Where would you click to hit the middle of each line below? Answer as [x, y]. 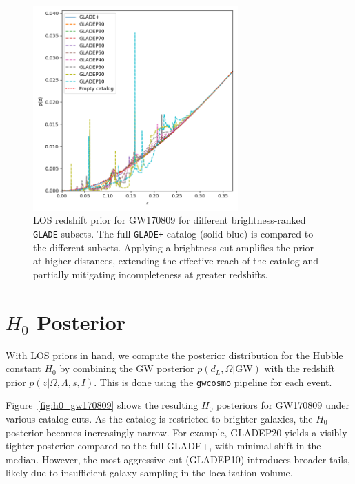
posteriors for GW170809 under [283, 405]
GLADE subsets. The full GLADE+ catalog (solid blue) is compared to [173, 233]
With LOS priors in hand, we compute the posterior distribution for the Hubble [174, 355]
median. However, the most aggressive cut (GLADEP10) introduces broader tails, [178, 459]
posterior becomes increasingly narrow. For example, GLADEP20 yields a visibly [176, 432]
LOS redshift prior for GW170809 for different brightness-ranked [170, 220]
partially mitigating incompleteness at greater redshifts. [151, 274]
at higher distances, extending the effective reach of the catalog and [176, 261]
